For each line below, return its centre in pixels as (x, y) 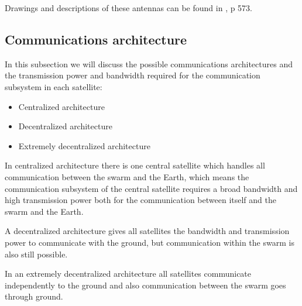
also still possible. (36, 254)
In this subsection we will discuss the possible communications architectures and (149, 63)
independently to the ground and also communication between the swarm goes (145, 285)
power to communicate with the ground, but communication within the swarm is (150, 242)
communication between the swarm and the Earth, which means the (127, 176)
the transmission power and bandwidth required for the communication (133, 75)
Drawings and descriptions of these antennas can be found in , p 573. (129, 8)
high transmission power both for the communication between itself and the (140, 200)
